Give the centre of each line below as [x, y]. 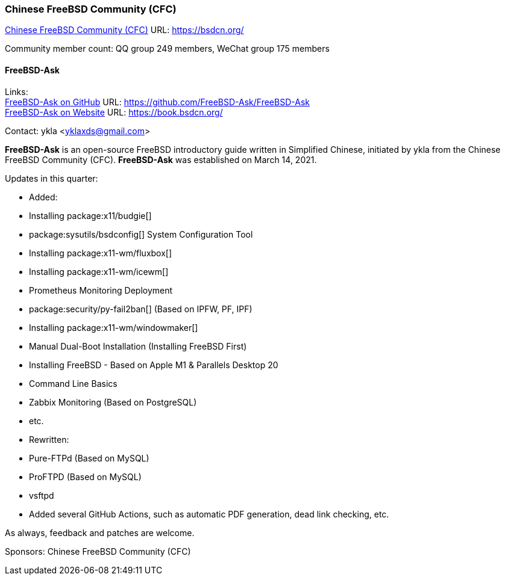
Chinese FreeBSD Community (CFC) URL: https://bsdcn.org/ [124, 30]
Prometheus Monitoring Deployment [101, 290]
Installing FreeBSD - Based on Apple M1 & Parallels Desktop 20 [154, 365]
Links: [17, 91]
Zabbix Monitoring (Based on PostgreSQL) [113, 402]
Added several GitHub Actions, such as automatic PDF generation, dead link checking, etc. [209, 514]
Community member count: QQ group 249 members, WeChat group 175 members [167, 49]
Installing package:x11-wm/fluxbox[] [101, 253]
